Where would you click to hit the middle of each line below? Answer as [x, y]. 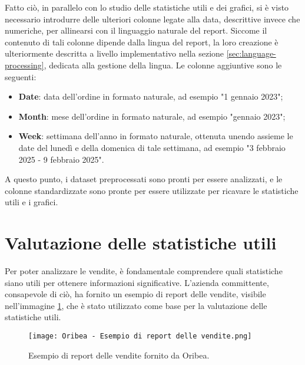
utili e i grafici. [32, 202]
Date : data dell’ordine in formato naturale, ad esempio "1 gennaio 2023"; [151, 96]
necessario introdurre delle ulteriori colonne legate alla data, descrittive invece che [152, 19]
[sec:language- [251, 53]
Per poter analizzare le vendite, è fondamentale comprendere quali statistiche [144, 271]
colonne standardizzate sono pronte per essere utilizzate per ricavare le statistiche [152, 190]
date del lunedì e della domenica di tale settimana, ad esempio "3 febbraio [152, 147]
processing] [24, 65]
